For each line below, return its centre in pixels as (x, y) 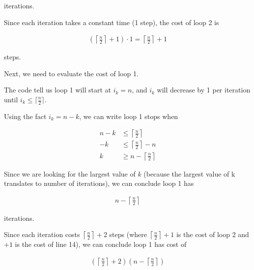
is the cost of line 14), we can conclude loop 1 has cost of (101, 244)
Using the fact (25, 116)
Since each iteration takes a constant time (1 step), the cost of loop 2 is (112, 22)
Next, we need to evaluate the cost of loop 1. (71, 73)
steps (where (128, 234)
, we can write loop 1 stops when (129, 116)
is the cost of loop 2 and (212, 234)
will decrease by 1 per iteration (204, 90)
